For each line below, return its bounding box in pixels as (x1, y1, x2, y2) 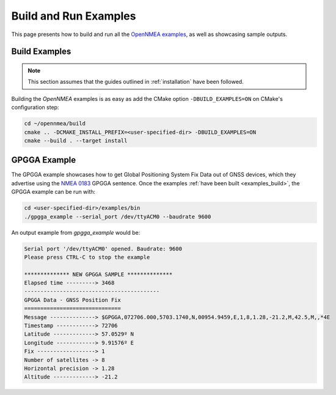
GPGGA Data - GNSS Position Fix (24, 297, 122, 303)
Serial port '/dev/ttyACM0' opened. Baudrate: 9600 (24, 245, 183, 252)
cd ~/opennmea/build (24, 120, 86, 127)
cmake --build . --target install (24, 137, 128, 144)
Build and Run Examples (11, 9, 136, 23)
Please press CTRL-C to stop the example (24, 254, 150, 260)
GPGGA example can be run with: (11, 188, 96, 196)
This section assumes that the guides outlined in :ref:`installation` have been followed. (27, 78, 244, 86)
